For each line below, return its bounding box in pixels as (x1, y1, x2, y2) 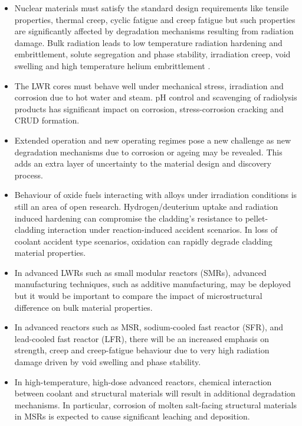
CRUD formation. (14, 114, 80, 126)
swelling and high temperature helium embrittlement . (14, 59, 211, 71)
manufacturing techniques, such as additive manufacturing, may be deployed (14, 278, 291, 290)
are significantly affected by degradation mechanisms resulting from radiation (14, 25, 294, 37)
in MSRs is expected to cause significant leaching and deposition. (14, 410, 250, 422)
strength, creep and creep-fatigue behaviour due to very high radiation (14, 344, 270, 356)
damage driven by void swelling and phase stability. (14, 356, 201, 368)
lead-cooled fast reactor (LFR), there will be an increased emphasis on (14, 332, 269, 344)
